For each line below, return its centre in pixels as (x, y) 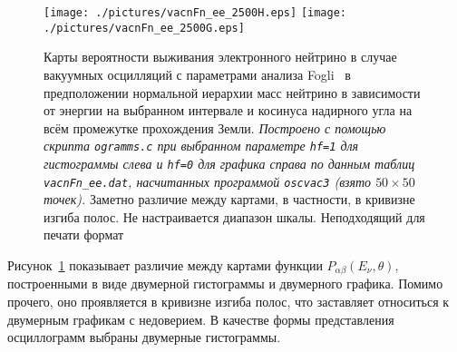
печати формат (84, 235)
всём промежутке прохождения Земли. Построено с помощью (215, 127)
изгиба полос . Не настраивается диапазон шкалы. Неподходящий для (234, 216)
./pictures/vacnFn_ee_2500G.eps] (144, 28)
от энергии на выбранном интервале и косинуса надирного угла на (228, 110)
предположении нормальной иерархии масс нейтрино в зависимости (232, 92)
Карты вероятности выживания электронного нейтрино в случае (220, 57)
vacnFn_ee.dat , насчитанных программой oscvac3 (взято (208, 181)
